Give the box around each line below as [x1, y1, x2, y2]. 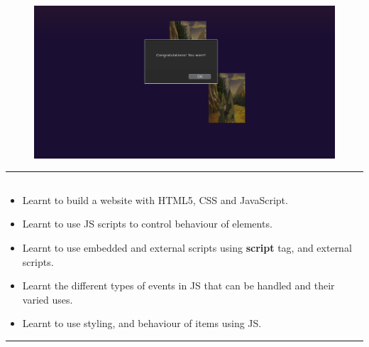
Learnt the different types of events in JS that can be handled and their [22, 278, 335, 293]
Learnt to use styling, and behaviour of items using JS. [22, 316, 262, 331]
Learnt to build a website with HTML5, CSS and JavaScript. [22, 192, 288, 207]
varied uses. [22, 292, 73, 306]
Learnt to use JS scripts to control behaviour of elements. [22, 216, 272, 231]
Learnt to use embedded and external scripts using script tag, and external [22, 240, 352, 255]
